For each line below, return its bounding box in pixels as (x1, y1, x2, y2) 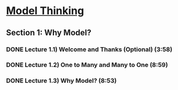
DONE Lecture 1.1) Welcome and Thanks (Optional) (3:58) (6, 45, 173, 54)
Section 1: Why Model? (6, 28, 92, 38)
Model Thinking (6, 4, 84, 18)
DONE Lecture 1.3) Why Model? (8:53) (6, 76, 117, 85)
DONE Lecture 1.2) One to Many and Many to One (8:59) (6, 61, 169, 69)
